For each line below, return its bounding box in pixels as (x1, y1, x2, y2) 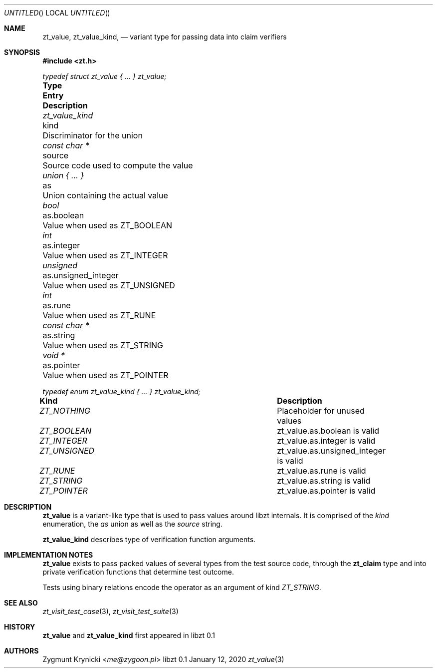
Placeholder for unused (277, 406, 365, 416)
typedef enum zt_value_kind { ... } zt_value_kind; (42, 387, 201, 396)
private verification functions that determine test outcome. (42, 568, 234, 576)
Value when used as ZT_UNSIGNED (42, 280, 175, 290)
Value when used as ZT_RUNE (42, 310, 156, 320)
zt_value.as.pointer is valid (277, 486, 376, 496)
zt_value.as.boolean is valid (277, 426, 380, 436)
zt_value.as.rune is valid (277, 466, 366, 476)
